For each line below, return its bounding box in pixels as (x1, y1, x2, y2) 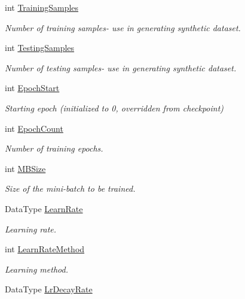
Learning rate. (5, 222, 57, 235)
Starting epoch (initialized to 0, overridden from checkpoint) (5, 101, 224, 114)
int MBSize (5, 162, 46, 174)
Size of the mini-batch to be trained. (5, 182, 136, 195)
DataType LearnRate (5, 202, 83, 215)
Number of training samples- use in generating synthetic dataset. (5, 21, 241, 34)
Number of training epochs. (5, 142, 103, 155)
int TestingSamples (5, 41, 75, 54)
